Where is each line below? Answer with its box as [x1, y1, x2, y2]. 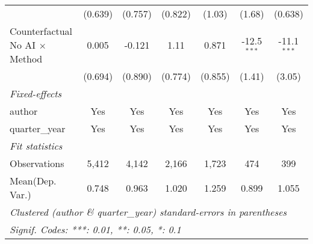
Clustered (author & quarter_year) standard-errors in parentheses [10, 205, 287, 219]
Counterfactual [10, 24, 73, 38]
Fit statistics [10, 139, 63, 153]
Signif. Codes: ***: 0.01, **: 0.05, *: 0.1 [10, 222, 181, 236]
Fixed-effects [10, 87, 62, 100]
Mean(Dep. [10, 174, 57, 188]
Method [10, 52, 43, 66]
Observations [10, 156, 64, 170]
